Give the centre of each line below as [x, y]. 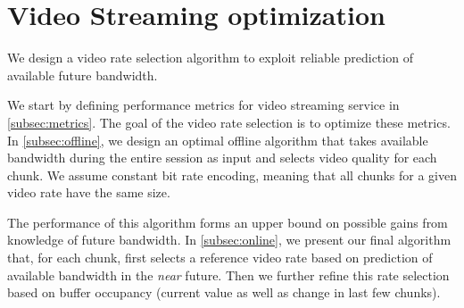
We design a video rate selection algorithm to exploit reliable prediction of [210, 58]
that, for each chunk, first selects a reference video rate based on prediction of [220, 258]
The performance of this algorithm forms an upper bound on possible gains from [228, 222]
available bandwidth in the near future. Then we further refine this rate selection [228, 275]
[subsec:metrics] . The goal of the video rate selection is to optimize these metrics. [229, 122]
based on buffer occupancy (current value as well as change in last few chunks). [224, 292]
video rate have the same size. [89, 192]
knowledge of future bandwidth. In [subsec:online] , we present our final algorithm [229, 240]
